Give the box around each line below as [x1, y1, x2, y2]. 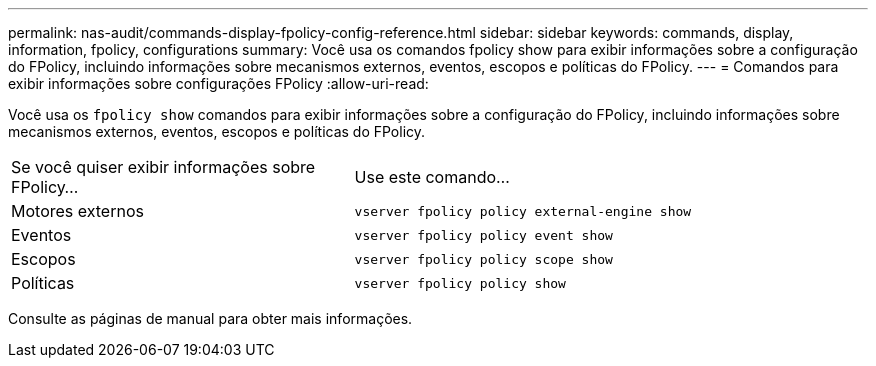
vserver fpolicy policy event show [354, 227, 613, 243]
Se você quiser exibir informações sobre [11, 157, 316, 177]
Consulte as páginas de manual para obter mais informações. [8, 310, 413, 327]
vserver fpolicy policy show [354, 275, 566, 291]
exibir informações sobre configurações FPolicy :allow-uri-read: [8, 75, 429, 92]
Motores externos [11, 201, 144, 221]
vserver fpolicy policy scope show [354, 251, 613, 267]
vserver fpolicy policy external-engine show [354, 203, 692, 219]
